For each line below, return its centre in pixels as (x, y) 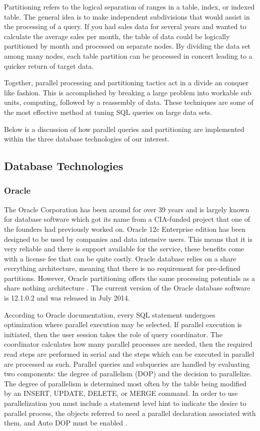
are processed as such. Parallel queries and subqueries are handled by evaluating (127, 364)
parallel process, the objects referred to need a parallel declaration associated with (130, 413)
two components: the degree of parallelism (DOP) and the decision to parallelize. (128, 374)
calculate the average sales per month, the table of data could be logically (117, 36)
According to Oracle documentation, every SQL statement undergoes (110, 314)
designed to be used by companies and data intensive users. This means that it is (128, 239)
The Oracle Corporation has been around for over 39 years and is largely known (127, 209)
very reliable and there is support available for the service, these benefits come (124, 249)
